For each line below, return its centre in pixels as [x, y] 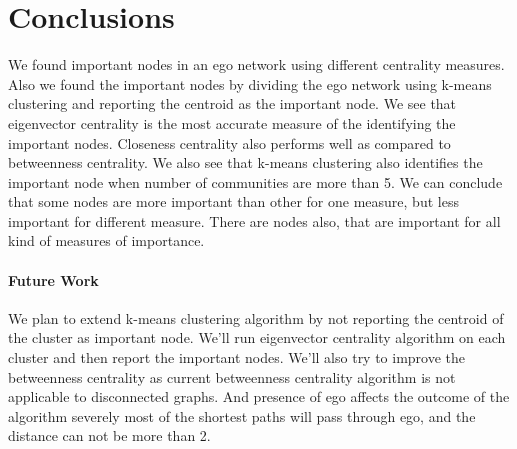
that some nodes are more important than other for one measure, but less [233, 201]
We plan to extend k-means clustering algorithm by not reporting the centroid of [256, 317]
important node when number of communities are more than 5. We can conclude [255, 181]
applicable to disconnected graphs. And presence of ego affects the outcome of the [259, 396]
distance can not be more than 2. [109, 435]
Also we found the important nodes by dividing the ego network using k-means [250, 83]
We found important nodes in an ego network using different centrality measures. [256, 64]
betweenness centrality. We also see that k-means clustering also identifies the [245, 162]
